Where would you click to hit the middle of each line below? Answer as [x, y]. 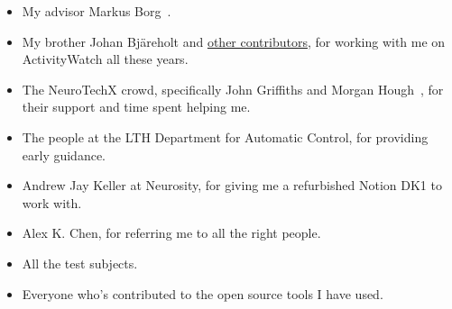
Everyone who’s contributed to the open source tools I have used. [203, 293]
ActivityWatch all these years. [105, 59]
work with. [52, 202]
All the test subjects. [80, 263]
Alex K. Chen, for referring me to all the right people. [171, 233]
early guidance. [64, 154]
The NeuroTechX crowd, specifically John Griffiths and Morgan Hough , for [233, 89]
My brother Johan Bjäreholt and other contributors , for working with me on [234, 41]
